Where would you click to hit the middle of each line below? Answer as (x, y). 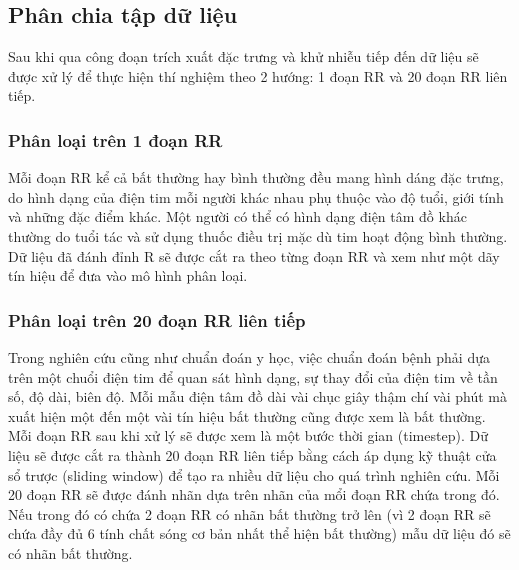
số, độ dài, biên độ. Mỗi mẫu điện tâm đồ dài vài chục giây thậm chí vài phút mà (258, 396)
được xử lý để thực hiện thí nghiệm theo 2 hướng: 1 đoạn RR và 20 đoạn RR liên (258, 75)
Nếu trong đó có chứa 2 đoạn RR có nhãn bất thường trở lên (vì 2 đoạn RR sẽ (249, 513)
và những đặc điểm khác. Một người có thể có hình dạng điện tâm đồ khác (237, 216)
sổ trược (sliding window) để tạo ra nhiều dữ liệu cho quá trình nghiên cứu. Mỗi (254, 474)
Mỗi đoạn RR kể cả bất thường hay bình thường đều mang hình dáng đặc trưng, (256, 177)
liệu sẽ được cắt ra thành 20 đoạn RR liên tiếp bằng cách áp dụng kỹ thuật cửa (252, 454)
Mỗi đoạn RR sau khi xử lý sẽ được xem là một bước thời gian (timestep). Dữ (248, 435)
